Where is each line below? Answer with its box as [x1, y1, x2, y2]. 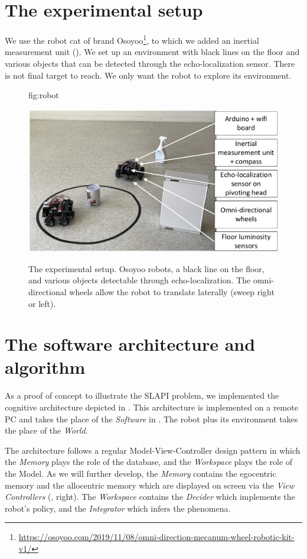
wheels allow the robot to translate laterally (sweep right [69, 285, 275, 298]
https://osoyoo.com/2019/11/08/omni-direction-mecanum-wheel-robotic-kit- [18, 531, 295, 543]
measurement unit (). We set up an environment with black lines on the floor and [5, 46, 300, 58]
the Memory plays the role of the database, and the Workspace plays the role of [5, 455, 293, 468]
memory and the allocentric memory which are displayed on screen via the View [5, 479, 295, 491]
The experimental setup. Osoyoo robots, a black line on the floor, [28, 262, 264, 274]
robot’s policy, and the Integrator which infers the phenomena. [5, 502, 231, 514]
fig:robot [28, 89, 59, 101]
